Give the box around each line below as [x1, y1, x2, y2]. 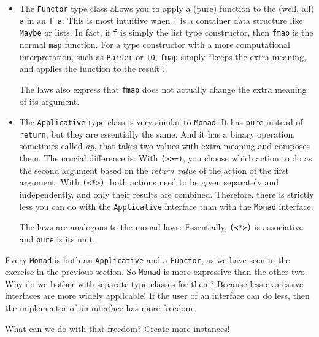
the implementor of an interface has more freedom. [5, 301, 196, 314]
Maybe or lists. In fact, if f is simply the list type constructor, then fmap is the [19, 26, 313, 39]
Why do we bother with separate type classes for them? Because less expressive [5, 277, 304, 290]
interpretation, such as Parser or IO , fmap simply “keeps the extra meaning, [19, 50, 306, 63]
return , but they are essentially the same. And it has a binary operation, [19, 127, 296, 140]
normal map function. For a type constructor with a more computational [19, 37, 291, 50]
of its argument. [19, 95, 80, 107]
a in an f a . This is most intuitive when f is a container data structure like [19, 14, 303, 26]
